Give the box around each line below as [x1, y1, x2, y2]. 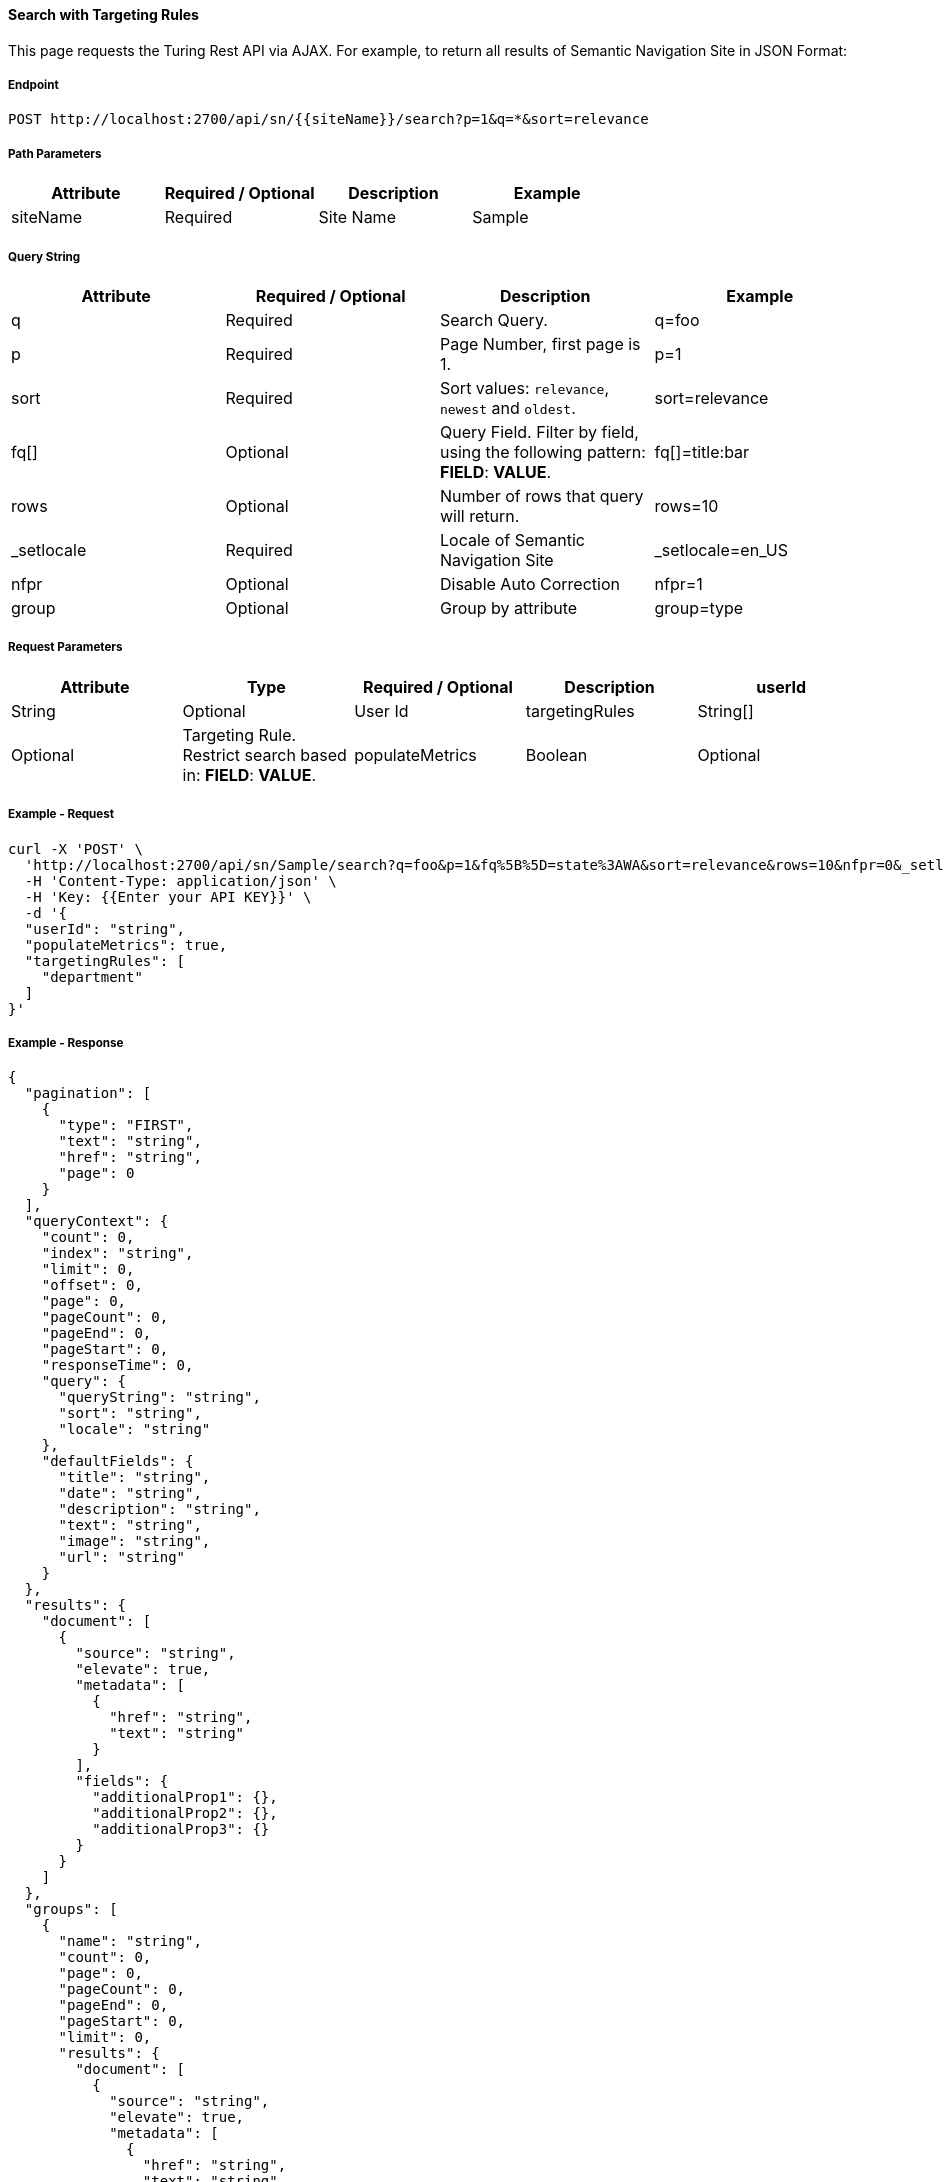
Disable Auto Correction [440, 573, 620, 594]
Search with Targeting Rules [8, 6, 199, 23]
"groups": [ [24, 1901, 118, 1918]
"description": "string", [58, 1501, 261, 1518]
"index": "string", [41, 1245, 194, 1262]
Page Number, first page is [440, 333, 641, 354]
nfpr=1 [654, 573, 703, 594]
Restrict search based [182, 744, 347, 765]
